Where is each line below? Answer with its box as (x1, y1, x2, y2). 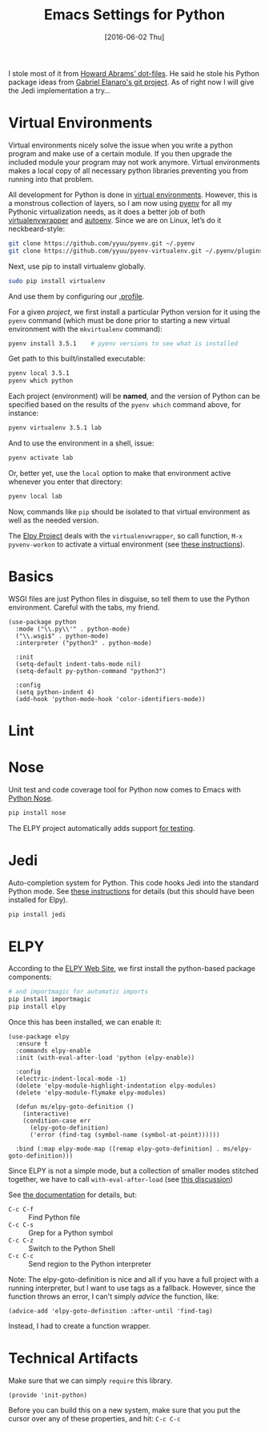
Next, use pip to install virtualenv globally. (8, 261, 147, 271)
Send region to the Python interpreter (28, 1260, 152, 1269)
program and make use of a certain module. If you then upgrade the (8, 148, 232, 158)
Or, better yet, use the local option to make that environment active (8, 468, 231, 478)
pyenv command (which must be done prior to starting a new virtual (8, 315, 231, 325)
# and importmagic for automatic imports (8, 988, 149, 996)
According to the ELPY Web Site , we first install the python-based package (8, 964, 256, 973)
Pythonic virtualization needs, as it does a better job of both (8, 207, 206, 216)
